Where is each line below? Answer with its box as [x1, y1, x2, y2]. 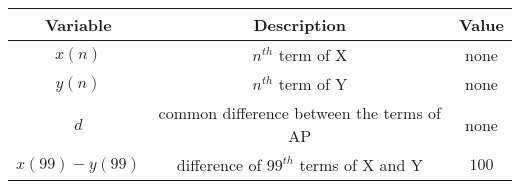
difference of [176, 153, 262, 176]
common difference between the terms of [158, 101, 441, 124]
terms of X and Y [299, 153, 423, 176]
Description [253, 13, 347, 36]
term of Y [278, 72, 348, 95]
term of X [278, 43, 348, 66]
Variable [44, 13, 112, 36]
